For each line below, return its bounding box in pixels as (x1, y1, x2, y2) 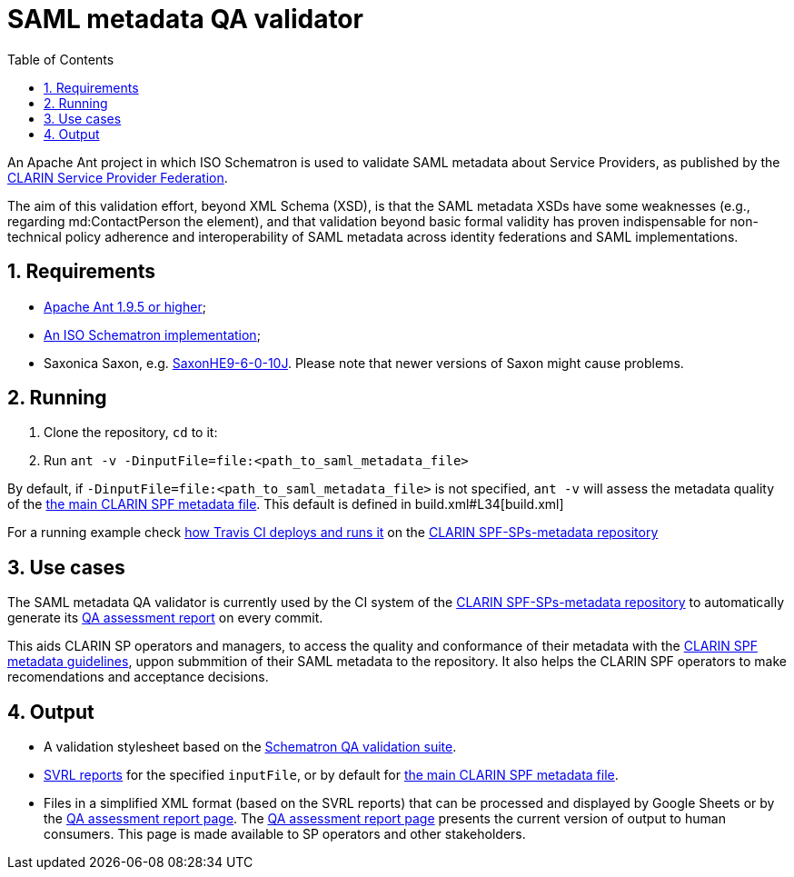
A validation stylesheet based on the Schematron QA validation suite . (44, 739, 457, 755)
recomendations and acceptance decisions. (7, 669, 269, 685)
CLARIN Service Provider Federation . (7, 169, 228, 185)
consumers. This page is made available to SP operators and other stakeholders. (44, 826, 526, 842)
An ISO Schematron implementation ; (44, 326, 261, 343)
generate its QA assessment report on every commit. (7, 610, 323, 626)
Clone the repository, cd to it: (44, 424, 218, 441)
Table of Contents (7, 51, 114, 67)
